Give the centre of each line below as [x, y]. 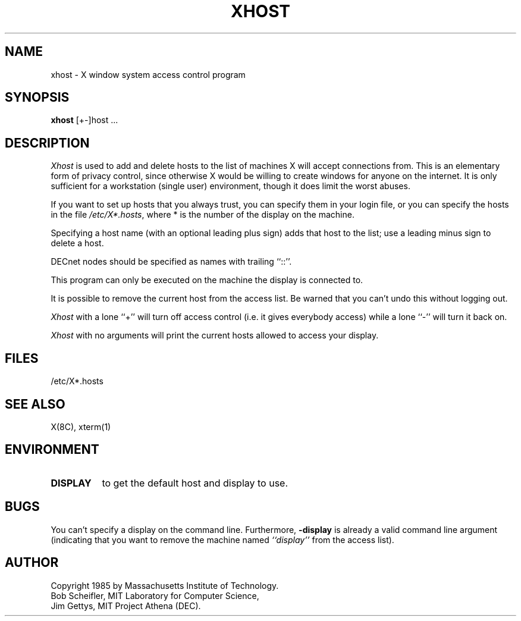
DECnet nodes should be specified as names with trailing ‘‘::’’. [171, 262]
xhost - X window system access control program [148, 74]
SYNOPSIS [37, 98]
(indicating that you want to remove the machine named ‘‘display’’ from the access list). [222, 540]
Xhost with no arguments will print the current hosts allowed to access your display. [215, 335]
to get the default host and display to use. [195, 483]
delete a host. [77, 243]
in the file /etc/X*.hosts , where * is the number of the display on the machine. [203, 215]
